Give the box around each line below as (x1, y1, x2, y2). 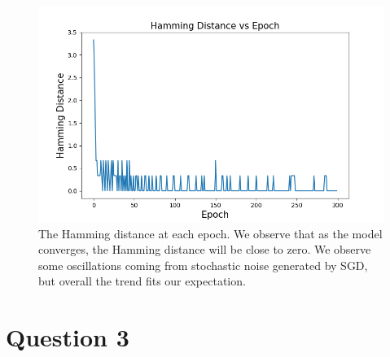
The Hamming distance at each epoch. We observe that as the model (38, 224, 383, 242)
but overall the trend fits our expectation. (38, 272, 246, 290)
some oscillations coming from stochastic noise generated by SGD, (38, 256, 368, 273)
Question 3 (6, 320, 129, 354)
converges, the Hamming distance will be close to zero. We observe (38, 241, 371, 258)
